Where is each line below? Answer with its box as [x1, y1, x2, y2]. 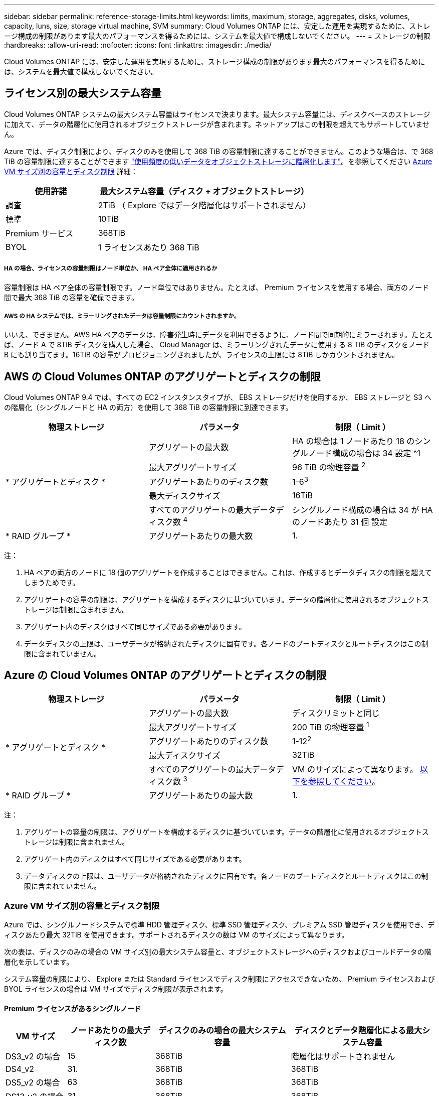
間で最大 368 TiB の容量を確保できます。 [4, 293, 138, 302]
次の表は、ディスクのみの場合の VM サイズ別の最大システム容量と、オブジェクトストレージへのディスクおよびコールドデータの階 [4, 947, 431, 956]
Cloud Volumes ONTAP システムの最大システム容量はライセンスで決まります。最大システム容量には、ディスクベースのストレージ [4, 109, 430, 118]
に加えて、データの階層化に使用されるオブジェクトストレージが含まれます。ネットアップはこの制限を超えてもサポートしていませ [4, 119, 429, 128]
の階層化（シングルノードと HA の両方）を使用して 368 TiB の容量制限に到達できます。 [4, 403, 293, 412]
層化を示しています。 [4, 957, 74, 967]
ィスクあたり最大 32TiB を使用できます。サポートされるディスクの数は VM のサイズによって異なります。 [4, 930, 349, 939]
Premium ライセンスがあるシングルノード [4, 1004, 141, 1013]
